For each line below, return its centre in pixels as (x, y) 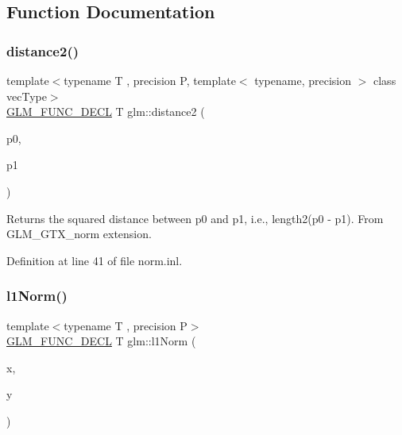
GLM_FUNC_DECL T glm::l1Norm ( (101, 341)
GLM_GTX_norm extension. (79, 234)
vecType (27, 96)
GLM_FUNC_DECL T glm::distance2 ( (106, 112)
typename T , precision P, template (150, 80)
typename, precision (303, 80)
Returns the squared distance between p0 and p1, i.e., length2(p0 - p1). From (195, 218)
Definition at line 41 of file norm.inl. (95, 260)
